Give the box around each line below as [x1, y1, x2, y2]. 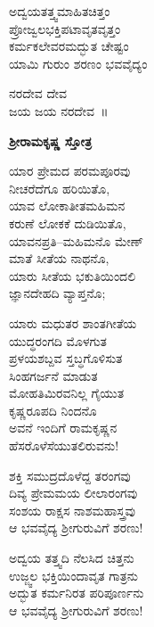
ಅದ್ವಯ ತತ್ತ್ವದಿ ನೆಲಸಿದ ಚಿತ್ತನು [9, 549, 134, 567]
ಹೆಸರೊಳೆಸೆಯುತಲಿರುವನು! [9, 436, 119, 455]
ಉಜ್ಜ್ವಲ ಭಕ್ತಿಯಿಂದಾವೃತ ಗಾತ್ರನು [9, 565, 139, 584]
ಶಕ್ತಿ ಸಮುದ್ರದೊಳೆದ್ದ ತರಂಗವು [9, 466, 131, 484]
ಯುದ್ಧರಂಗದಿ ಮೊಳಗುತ [9, 331, 108, 350]
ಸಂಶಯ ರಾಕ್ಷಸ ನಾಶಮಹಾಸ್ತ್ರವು [9, 500, 135, 519]
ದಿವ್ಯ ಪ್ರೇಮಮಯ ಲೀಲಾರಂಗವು [9, 483, 138, 502]
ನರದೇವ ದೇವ [9, 84, 68, 103]
